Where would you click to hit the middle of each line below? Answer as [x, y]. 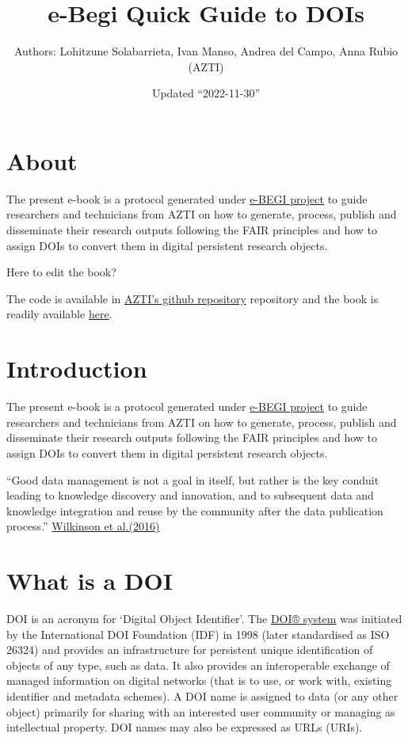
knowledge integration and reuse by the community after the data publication [195, 510]
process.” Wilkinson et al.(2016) [83, 526]
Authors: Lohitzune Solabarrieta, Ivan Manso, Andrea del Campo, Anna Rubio [206, 51]
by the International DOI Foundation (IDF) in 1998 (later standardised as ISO [198, 634]
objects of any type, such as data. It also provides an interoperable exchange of [198, 665]
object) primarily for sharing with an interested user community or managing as [201, 711]
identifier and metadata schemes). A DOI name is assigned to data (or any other [202, 695]
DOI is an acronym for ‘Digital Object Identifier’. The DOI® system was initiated [204, 618]
